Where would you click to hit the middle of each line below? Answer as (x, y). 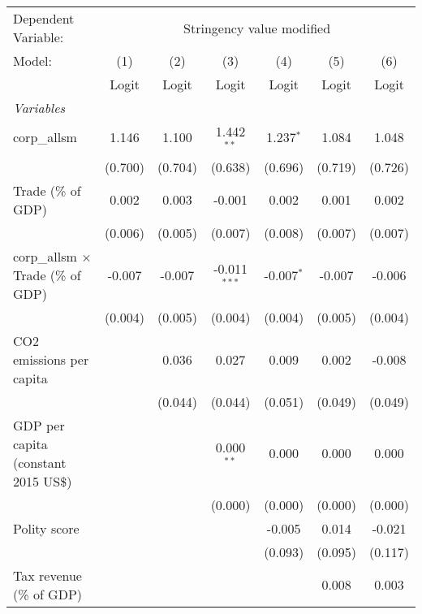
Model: (33, 61)
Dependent (44, 18)
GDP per (39, 425)
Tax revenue (47, 575)
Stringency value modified (257, 28)
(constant (40, 462)
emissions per (51, 359)
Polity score (46, 528)
